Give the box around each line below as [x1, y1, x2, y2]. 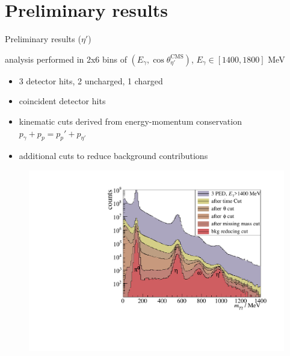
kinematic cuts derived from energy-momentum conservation [19, 114, 242, 127]
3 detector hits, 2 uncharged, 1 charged [19, 74, 163, 87]
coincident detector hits [19, 95, 106, 107]
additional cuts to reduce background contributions [19, 149, 208, 162]
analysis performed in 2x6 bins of [5, 52, 127, 65]
